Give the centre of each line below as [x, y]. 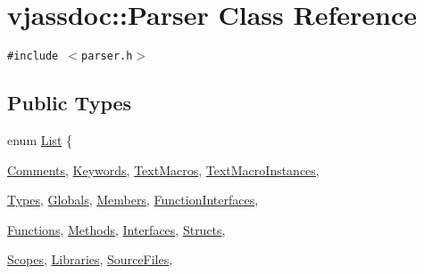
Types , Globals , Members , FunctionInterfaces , [133, 200]
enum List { [40, 139]
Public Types [70, 103]
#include [33, 56]
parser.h [107, 56]
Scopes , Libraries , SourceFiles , [90, 259]
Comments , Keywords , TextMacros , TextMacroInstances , [163, 169]
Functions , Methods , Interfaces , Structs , [116, 229]
